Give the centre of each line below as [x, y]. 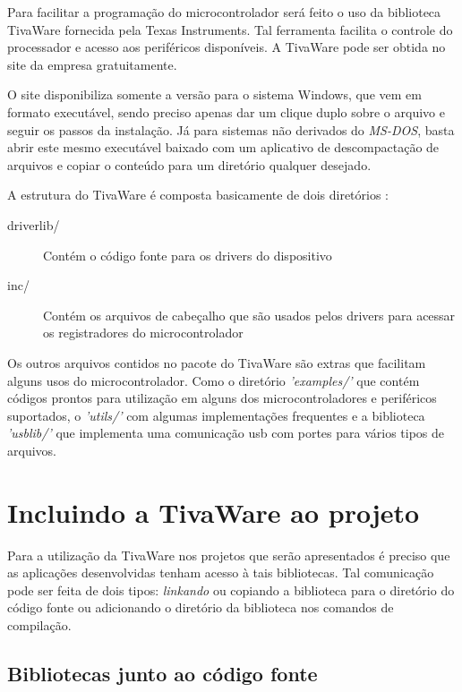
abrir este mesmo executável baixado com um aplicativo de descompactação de [223, 147]
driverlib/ [34, 224]
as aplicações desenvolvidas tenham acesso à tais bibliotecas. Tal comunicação [221, 572]
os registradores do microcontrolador [143, 333]
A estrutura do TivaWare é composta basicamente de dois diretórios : [198, 195]
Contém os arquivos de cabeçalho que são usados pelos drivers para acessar [249, 315]
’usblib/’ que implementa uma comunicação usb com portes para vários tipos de [226, 433]
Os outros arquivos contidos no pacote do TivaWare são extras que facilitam [217, 362]
